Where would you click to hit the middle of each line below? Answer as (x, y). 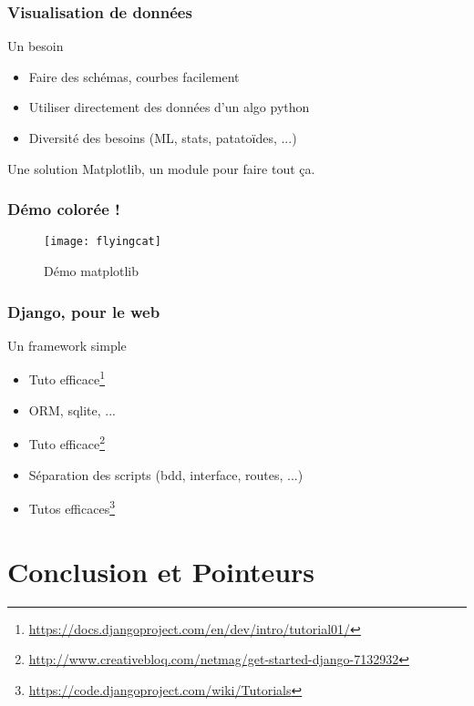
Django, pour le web (84, 311)
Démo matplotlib (92, 271)
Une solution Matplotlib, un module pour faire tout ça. (161, 168)
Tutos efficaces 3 (72, 507)
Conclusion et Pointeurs (161, 571)
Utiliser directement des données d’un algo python (169, 107)
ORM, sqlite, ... (72, 409)
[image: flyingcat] (103, 242)
